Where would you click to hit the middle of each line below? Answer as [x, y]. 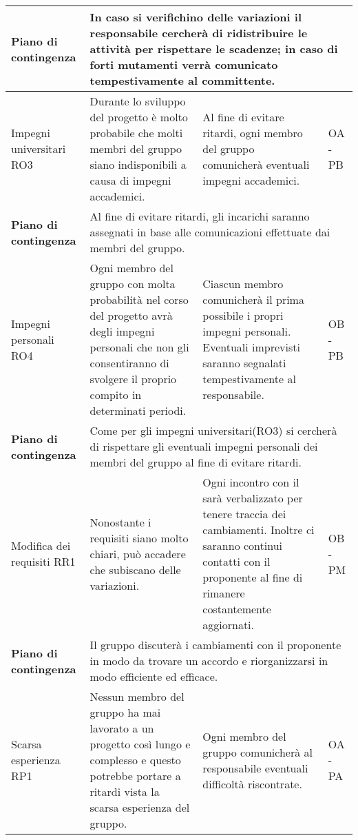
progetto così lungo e [140, 744]
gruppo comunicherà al [257, 752]
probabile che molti [136, 133]
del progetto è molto [139, 117]
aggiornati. [229, 625]
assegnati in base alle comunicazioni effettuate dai [210, 232]
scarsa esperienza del [140, 807]
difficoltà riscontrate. [252, 783]
